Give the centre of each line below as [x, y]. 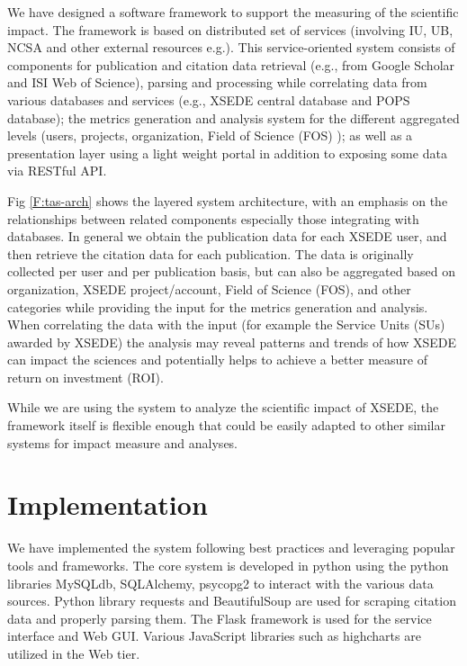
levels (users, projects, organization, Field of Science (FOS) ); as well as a [210, 135]
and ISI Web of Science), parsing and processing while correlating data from [217, 82]
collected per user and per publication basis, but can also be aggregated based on [231, 271]
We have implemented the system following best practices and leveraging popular [231, 548]
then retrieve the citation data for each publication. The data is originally [211, 253]
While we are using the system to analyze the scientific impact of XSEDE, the [223, 407]
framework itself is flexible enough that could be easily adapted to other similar [226, 425]
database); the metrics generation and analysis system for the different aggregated [233, 117]
